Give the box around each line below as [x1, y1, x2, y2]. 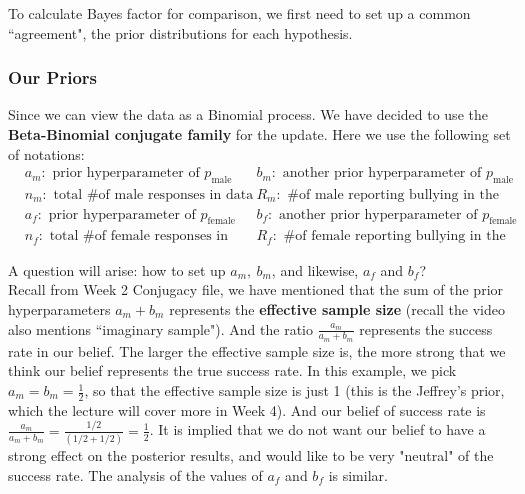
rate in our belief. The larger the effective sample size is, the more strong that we [8, 340, 506, 361]
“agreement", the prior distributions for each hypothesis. [8, 22, 353, 43]
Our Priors [8, 65, 98, 90]
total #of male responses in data [53, 188, 254, 203]
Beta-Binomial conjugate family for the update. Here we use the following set [8, 124, 511, 144]
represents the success [359, 318, 493, 339]
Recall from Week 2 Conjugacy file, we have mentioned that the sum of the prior [8, 279, 504, 300]
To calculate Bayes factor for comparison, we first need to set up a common [8, 3, 471, 23]
